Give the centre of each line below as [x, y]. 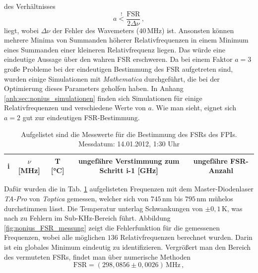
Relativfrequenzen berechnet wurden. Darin [186, 237]
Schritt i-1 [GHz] [129, 170]
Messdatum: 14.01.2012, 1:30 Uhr [129, 144]
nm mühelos [215, 199]
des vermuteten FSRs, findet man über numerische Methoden [97, 256]
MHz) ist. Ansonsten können [191, 30]
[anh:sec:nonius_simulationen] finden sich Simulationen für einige [103, 98]
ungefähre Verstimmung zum [129, 160]
